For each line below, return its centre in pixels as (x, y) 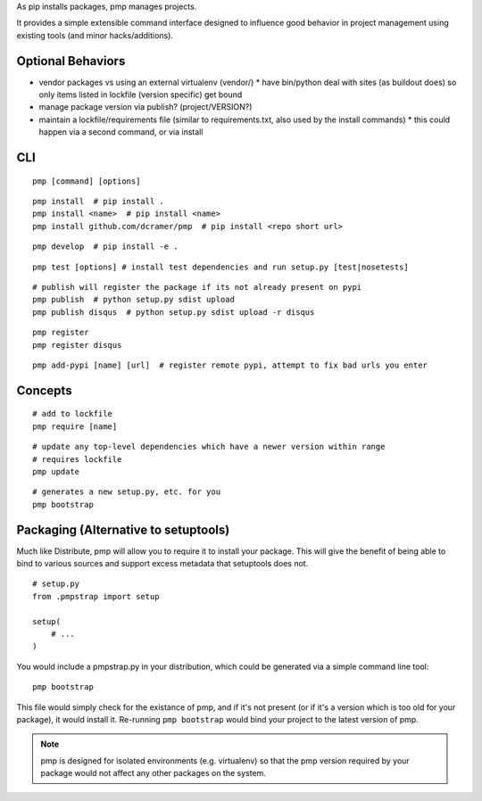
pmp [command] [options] (87, 181)
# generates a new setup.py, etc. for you (127, 492)
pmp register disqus (77, 345)
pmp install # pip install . (99, 202)
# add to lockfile (73, 414)
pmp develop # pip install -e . (105, 247)
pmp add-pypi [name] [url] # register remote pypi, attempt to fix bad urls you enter (230, 365)
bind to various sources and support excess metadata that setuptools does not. (162, 563)
